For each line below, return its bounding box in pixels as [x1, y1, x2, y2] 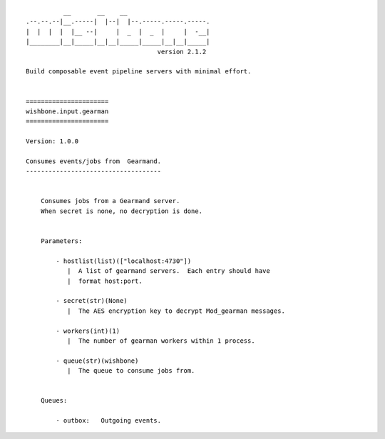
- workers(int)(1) [56, 326, 120, 335]
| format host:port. [66, 277, 143, 285]
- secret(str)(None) [56, 296, 128, 305]
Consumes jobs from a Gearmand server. [40, 197, 180, 205]
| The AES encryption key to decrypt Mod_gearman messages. [66, 306, 285, 315]
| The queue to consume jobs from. [66, 367, 195, 375]
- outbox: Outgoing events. [56, 417, 162, 425]
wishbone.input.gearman [26, 107, 109, 115]
